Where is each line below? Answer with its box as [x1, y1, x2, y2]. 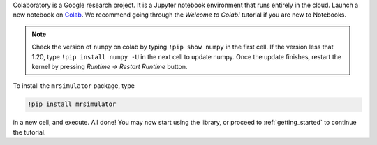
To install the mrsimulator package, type [13, 82, 135, 90]
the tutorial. [13, 128, 46, 136]
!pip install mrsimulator [27, 100, 117, 108]
